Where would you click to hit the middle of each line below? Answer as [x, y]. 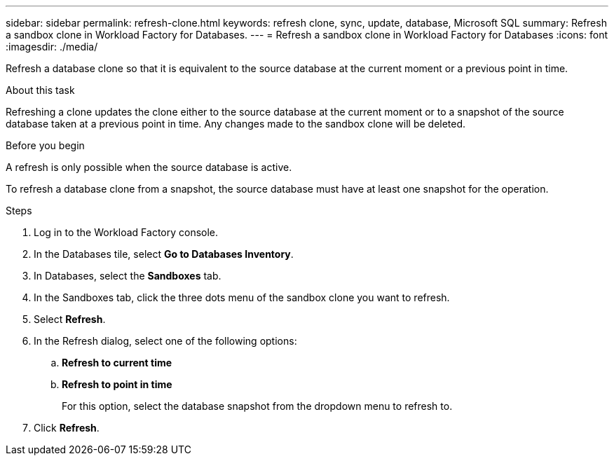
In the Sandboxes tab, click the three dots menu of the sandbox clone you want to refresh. [242, 297]
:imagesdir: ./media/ [52, 47]
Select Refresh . [70, 319]
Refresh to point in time [117, 384]
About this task [40, 90]
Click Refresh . [67, 428]
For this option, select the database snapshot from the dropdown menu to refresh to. [257, 406]
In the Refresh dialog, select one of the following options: [165, 341]
